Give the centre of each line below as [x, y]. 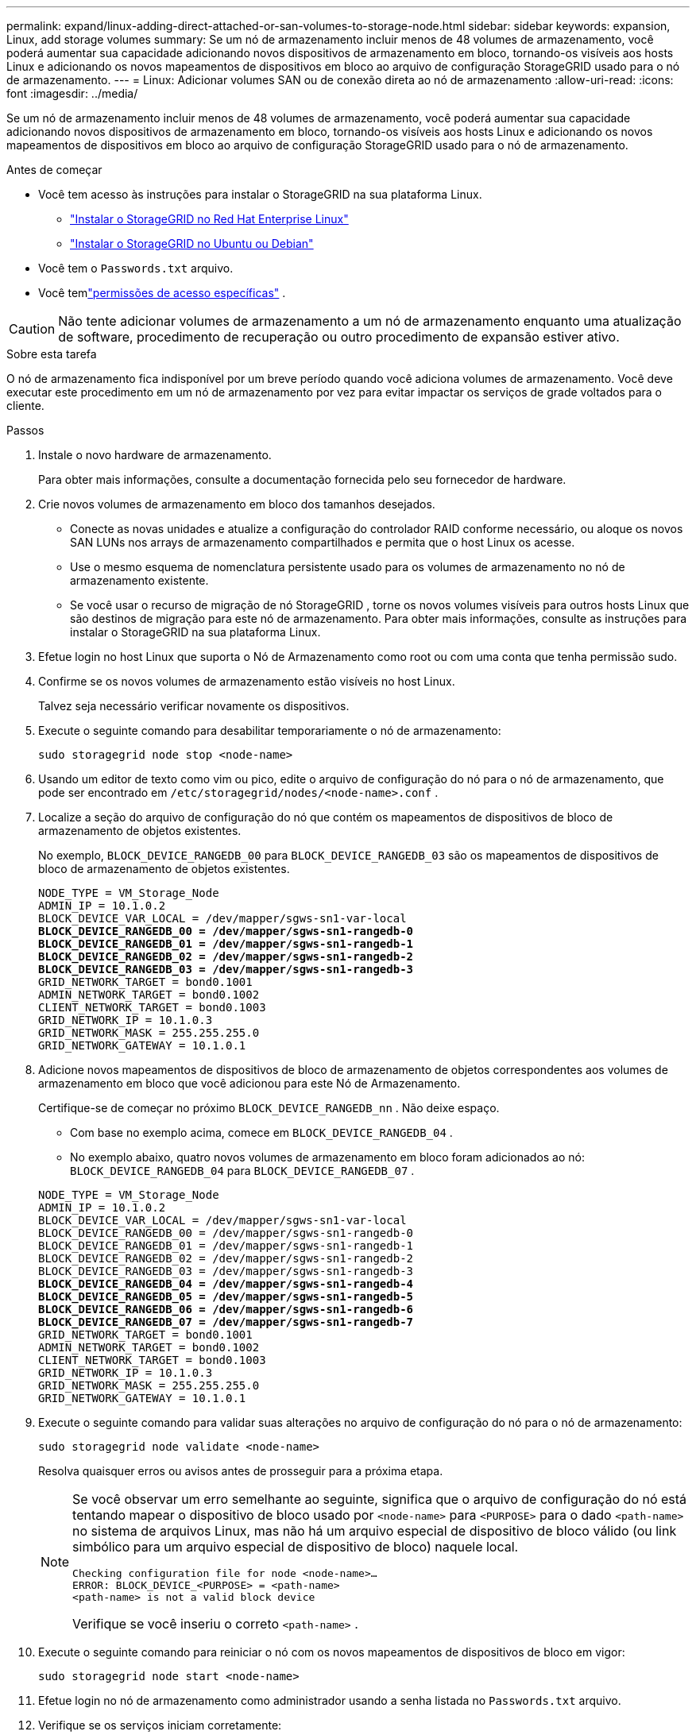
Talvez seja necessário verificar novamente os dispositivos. [194, 706]
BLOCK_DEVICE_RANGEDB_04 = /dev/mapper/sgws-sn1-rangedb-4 [226, 1284]
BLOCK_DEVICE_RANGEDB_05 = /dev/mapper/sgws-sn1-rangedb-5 [226, 1296]
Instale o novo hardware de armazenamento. [155, 455]
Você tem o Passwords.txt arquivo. [136, 268]
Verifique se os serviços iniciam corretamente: [160, 1725]
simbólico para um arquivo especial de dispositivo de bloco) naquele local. [296, 1547]
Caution [32, 329]
